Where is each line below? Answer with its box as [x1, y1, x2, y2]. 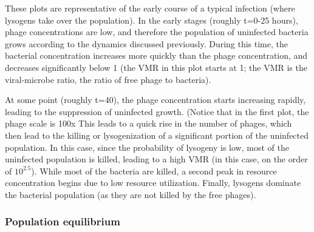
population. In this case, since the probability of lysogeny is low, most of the [5, 141, 289, 153]
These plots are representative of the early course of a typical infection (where [5, 2, 295, 14]
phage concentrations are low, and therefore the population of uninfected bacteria [5, 25, 309, 38]
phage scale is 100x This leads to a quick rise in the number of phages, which [5, 117, 292, 130]
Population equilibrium [5, 214, 120, 229]
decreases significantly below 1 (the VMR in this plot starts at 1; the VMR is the [5, 61, 307, 73]
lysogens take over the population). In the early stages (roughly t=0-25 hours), [5, 13, 298, 26]
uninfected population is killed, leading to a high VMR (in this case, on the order [5, 153, 308, 165]
